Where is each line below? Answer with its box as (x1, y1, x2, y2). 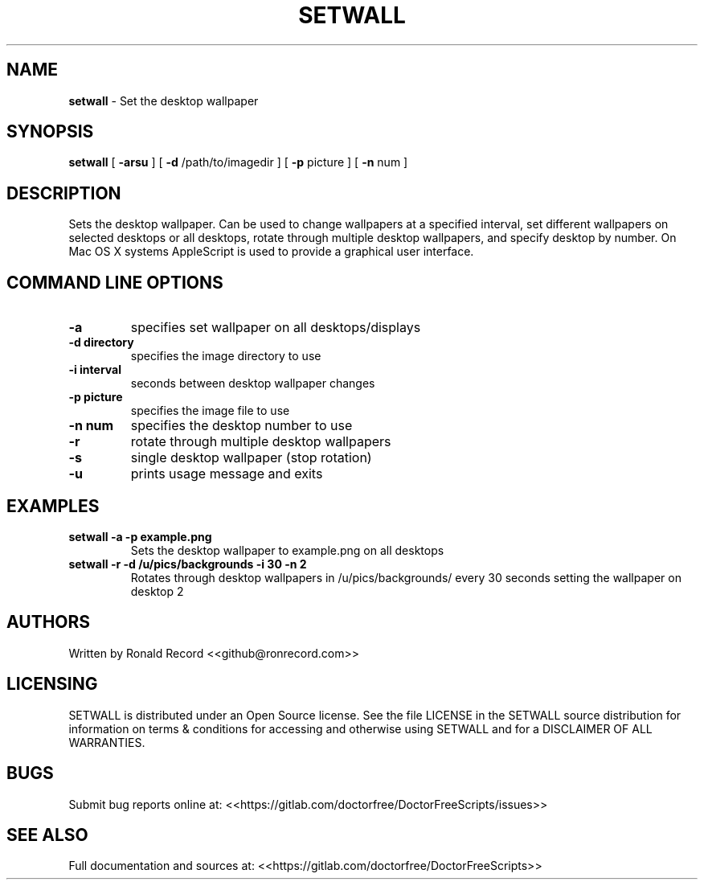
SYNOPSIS (6, 121, 94, 142)
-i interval (68, 363, 121, 377)
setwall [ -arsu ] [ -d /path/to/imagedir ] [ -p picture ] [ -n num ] (68, 155, 408, 170)
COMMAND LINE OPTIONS (6, 272, 223, 293)
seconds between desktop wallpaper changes (130, 376, 375, 391)
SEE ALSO (6, 824, 88, 845)
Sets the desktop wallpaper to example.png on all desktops (130, 543, 444, 557)
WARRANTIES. (68, 735, 145, 749)
